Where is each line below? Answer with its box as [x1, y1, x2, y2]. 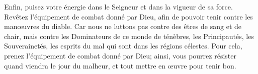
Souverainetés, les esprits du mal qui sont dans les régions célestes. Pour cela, [4, 40, 242, 51]
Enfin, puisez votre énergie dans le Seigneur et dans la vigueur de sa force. [4, 1, 233, 11]
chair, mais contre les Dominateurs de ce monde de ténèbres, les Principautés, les [4, 30, 254, 41]
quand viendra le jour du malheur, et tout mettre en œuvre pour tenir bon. [4, 60, 236, 70]
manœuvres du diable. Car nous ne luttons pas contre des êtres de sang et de [4, 21, 241, 31]
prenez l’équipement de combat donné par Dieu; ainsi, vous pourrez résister [4, 50, 236, 60]
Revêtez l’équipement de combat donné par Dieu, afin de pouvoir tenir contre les [4, 11, 253, 21]
